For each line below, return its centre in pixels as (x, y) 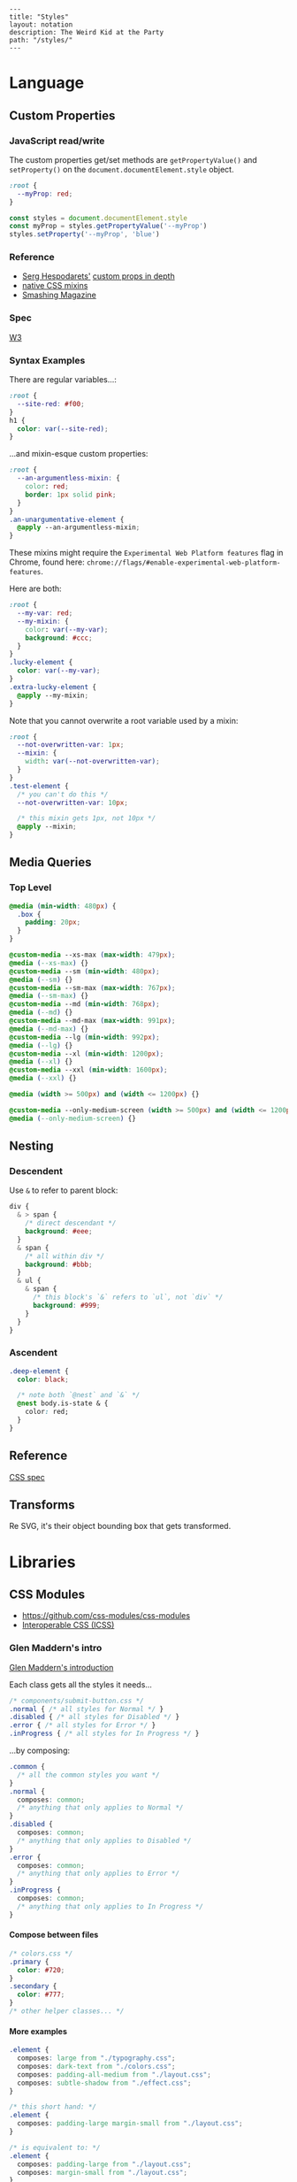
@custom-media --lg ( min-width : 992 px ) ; (85, 1037)
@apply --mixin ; (47, 827)
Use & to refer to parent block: (64, 1190)
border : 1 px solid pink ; (71, 495)
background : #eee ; (59, 1232)
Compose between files (54, 1935)
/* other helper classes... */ (67, 2011)
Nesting (32, 1146)
